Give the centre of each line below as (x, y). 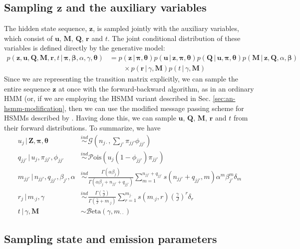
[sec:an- (224, 98)
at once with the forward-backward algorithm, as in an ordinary (156, 88)
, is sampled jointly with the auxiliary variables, (166, 28)
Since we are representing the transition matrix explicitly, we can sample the (121, 79)
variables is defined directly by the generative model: (85, 48)
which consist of (28, 38)
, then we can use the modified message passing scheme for (154, 108)
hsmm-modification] (34, 108)
